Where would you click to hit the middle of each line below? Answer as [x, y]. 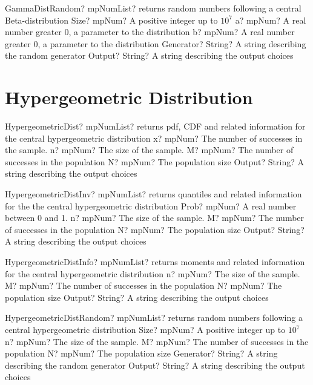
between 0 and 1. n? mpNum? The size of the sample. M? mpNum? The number [155, 218]
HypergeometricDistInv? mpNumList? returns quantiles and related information [153, 194]
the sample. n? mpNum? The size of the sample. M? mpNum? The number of [149, 150]
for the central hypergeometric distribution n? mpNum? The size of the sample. [153, 273]
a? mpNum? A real [271, 20]
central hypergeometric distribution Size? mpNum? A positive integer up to [145, 329]
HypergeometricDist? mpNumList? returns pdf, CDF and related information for [155, 126]
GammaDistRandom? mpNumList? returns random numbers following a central [153, 8]
